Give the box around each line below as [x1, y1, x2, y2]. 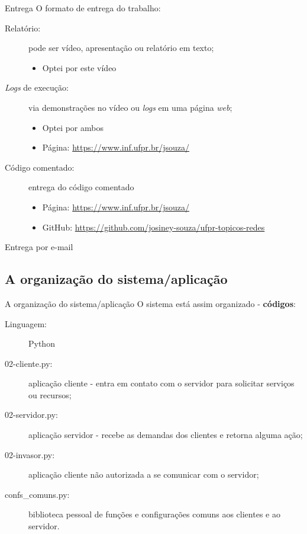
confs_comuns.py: [5, 488, 70, 500]
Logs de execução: [5, 81, 69, 94]
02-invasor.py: [5, 448, 55, 461]
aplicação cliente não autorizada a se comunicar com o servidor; [28, 468, 259, 481]
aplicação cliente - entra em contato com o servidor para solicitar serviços [28, 377, 295, 389]
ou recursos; [28, 388, 72, 401]
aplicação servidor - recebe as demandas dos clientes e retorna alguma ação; [28, 429, 303, 441]
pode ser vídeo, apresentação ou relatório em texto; [28, 41, 214, 54]
